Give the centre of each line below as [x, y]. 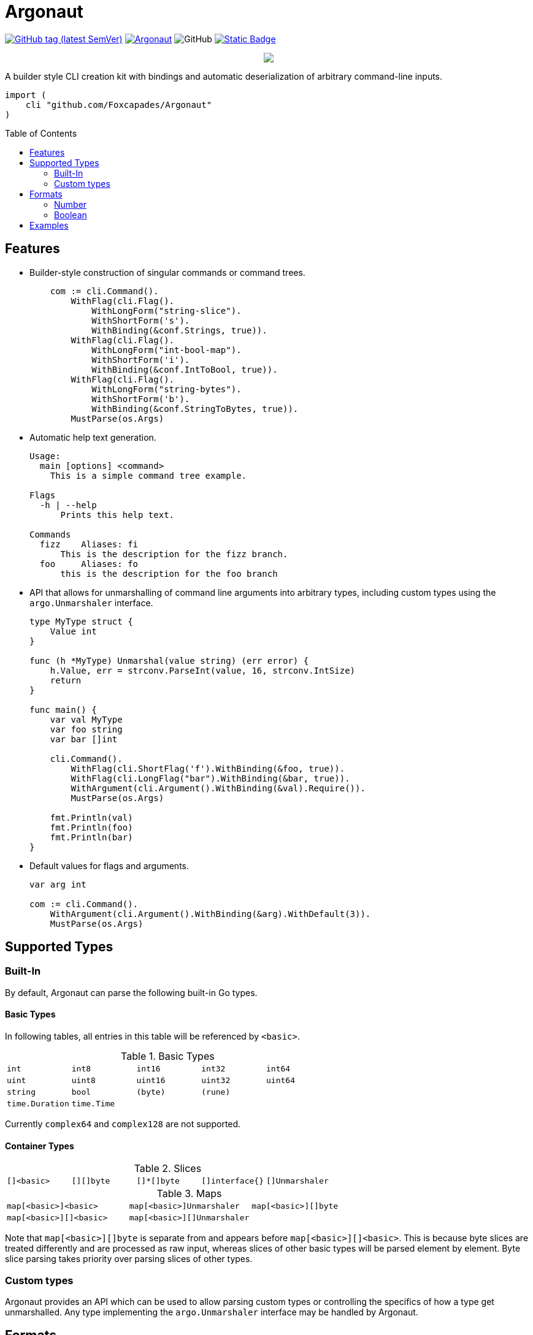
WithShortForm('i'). [141, 359]
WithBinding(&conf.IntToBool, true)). [185, 369]
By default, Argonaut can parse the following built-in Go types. [131, 992]
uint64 [281, 1081]
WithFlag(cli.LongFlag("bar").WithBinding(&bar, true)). [210, 778]
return [66, 680]
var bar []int [84, 739]
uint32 [216, 1081]
